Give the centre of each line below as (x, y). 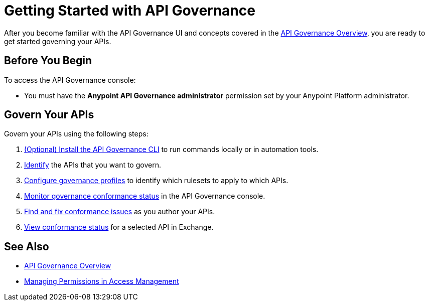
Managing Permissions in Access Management (102, 281)
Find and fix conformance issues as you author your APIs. (120, 212)
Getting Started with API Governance (130, 11)
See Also (27, 246)
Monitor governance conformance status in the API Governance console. (145, 196)
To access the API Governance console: (70, 80)
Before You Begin (48, 61)
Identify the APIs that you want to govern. (93, 165)
